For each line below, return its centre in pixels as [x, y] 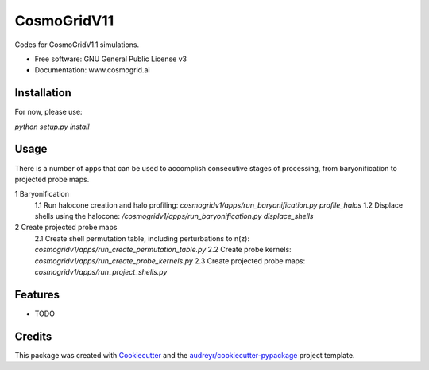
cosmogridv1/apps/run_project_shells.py [101, 272]
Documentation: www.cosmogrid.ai [92, 70]
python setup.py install [52, 127]
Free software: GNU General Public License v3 [111, 59]
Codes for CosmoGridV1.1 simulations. [77, 45]
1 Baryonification [42, 194]
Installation [43, 93]
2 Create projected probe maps [66, 228]
